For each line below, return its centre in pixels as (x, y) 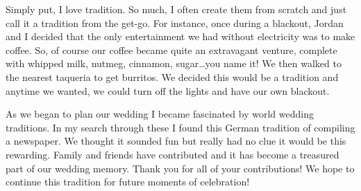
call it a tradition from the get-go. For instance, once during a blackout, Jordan (175, 22)
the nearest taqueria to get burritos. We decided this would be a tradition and (172, 76)
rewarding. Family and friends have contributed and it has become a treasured (173, 154)
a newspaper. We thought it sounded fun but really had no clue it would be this (176, 141)
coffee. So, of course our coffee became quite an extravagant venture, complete (171, 49)
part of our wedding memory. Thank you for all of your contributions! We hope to (180, 168)
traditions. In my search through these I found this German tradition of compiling (180, 127)
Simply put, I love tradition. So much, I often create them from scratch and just (176, 9)
